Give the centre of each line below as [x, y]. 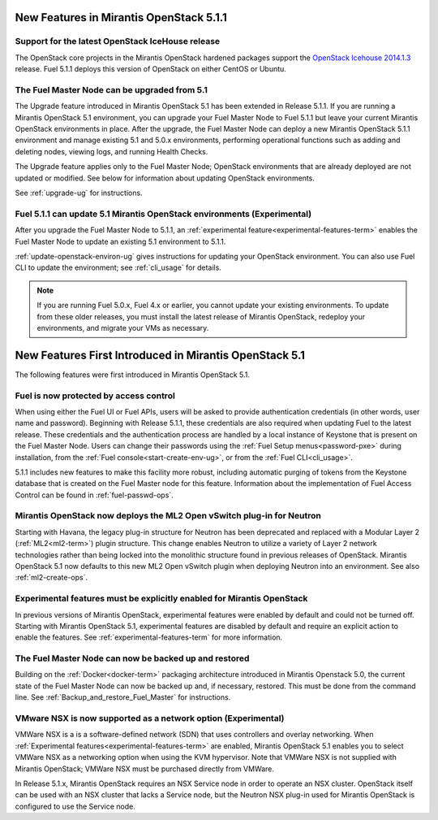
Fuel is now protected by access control [95, 396]
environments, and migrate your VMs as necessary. [123, 328]
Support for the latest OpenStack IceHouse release [118, 41]
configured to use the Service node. [75, 806]
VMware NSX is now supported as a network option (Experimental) [150, 718]
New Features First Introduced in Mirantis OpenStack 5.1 [160, 355]
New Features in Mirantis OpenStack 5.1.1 [121, 17]
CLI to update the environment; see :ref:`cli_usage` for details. [118, 267]
